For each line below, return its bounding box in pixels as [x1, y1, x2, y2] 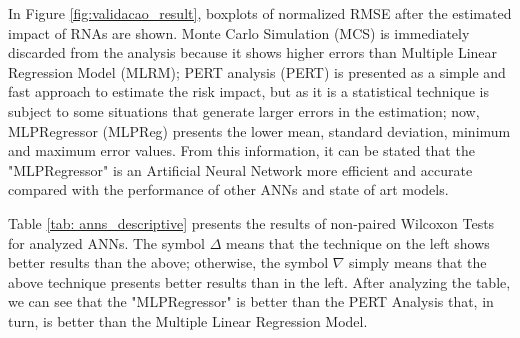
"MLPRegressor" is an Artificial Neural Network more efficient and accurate [8, 159, 473, 180]
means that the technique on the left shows [225, 232, 490, 253]
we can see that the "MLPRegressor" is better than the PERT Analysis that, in [8, 291, 494, 312]
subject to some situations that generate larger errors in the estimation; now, [8, 100, 480, 121]
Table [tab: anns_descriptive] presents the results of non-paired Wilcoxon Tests [8, 212, 495, 233]
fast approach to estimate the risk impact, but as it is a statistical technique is [8, 81, 489, 102]
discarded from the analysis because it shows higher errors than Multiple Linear [8, 42, 498, 63]
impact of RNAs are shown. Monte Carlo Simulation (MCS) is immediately [8, 22, 470, 43]
